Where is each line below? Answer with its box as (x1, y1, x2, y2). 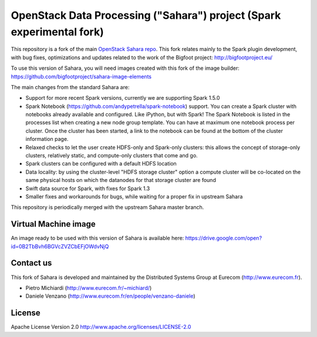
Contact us (11, 258, 52, 268)
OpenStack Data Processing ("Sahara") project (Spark (11, 9, 281, 22)
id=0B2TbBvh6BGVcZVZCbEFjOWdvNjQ (11, 242, 109, 250)
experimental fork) (11, 25, 104, 38)
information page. (25, 136, 69, 143)
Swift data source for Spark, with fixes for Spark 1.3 (25, 185, 150, 192)
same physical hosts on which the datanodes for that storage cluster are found (25, 177, 217, 184)
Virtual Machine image (11, 219, 96, 229)
